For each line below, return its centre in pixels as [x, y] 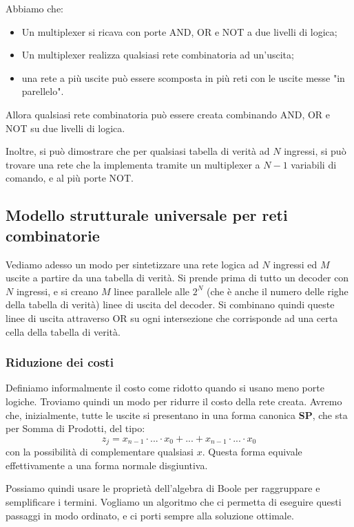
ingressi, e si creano [57, 291]
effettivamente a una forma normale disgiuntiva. [107, 465]
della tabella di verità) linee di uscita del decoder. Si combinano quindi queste [170, 304]
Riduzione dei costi [60, 362]
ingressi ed [295, 264]
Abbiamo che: [34, 8]
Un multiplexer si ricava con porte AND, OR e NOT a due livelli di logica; [179, 31]
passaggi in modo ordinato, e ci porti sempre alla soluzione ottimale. [150, 515]
